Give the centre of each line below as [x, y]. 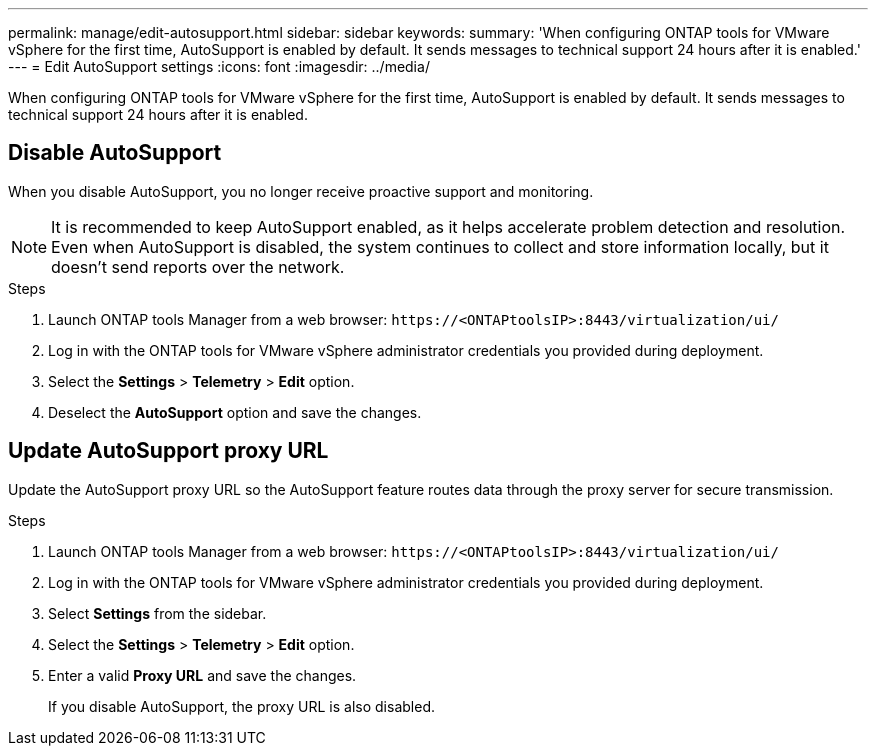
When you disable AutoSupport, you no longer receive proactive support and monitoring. [301, 191]
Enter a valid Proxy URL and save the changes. [202, 675]
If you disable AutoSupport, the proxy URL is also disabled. [241, 706]
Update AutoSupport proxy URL [168, 451]
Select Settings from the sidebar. [157, 613]
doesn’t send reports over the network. [198, 266]
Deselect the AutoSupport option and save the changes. [235, 412]
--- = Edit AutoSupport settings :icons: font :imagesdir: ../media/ [219, 66]
